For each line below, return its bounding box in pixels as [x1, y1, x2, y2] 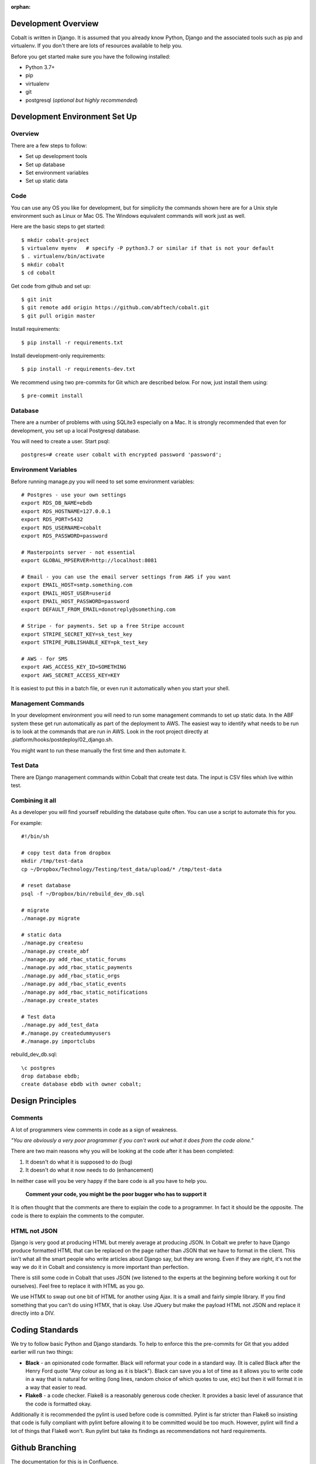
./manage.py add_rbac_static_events [21, 981, 126, 987]
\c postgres [21, 1065, 56, 1071]
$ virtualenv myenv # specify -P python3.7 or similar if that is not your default [21, 245, 274, 252]
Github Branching [11, 1442, 77, 1452]
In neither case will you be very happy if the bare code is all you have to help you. [11, 1177, 208, 1184]
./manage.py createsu [21, 940, 83, 946]
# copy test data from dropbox [21, 849, 111, 856]
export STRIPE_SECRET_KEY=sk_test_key [21, 631, 133, 638]
